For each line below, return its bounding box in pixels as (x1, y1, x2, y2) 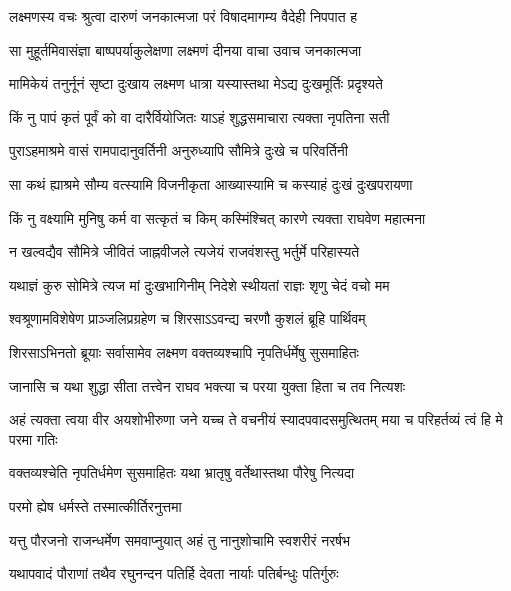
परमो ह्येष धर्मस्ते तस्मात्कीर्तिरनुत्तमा (9, 495, 182, 516)
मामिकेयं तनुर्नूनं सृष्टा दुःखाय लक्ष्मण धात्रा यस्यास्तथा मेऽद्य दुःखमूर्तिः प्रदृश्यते (9, 73, 383, 94)
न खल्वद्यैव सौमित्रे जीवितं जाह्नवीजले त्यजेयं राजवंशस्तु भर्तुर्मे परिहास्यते (9, 241, 360, 262)
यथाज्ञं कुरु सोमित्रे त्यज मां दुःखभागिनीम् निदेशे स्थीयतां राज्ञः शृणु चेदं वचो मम (9, 274, 390, 295)
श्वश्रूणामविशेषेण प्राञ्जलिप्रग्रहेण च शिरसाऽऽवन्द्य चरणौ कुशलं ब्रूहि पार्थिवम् (9, 308, 366, 329)
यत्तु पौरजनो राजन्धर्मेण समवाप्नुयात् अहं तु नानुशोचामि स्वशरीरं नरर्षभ (9, 529, 351, 550)
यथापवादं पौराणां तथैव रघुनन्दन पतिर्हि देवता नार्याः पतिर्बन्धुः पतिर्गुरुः (9, 563, 339, 584)
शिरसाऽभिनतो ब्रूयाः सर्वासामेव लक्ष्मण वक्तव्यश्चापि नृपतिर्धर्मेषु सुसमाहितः (9, 341, 359, 362)
